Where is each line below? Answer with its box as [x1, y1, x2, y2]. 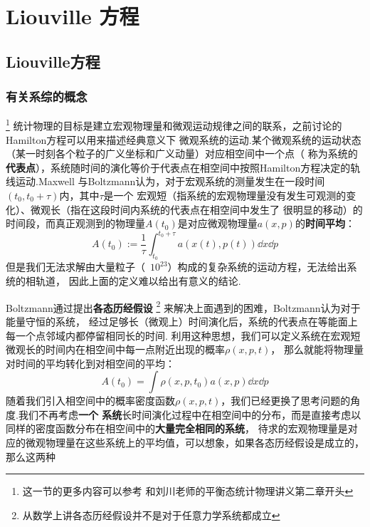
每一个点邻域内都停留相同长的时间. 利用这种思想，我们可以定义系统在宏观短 [6, 328, 361, 343]
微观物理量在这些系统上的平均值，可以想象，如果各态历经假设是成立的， [25, 435, 364, 450]
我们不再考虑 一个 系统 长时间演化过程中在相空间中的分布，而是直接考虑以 [18, 407, 361, 422]
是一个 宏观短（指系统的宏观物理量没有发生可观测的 [103, 188, 347, 202]
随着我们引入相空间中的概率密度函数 [6, 393, 175, 408]
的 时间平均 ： [295, 216, 355, 231]
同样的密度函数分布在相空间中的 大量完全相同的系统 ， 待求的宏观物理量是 [6, 421, 348, 436]
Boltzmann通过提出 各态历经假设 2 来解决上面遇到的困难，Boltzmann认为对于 [6, 298, 361, 315]
